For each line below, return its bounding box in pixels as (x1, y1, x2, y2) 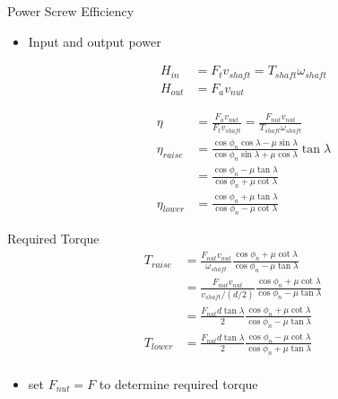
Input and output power (28, 31, 161, 50)
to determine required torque (99, 374, 258, 393)
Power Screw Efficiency (7, 2, 134, 20)
